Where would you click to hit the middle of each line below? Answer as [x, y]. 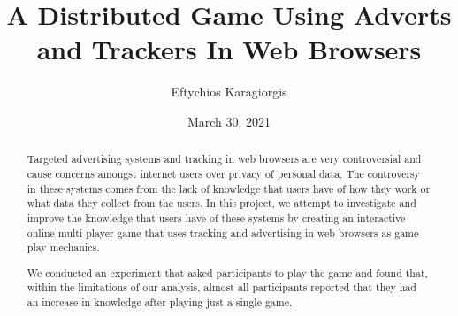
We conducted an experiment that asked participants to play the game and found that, [227, 272]
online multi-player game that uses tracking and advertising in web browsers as [209, 232]
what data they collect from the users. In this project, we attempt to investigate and [221, 203]
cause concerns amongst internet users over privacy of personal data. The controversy [224, 173]
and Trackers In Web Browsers [229, 49]
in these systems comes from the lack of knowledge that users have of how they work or [229, 188]
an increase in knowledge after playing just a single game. [160, 302]
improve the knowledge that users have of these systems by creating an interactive [216, 217]
